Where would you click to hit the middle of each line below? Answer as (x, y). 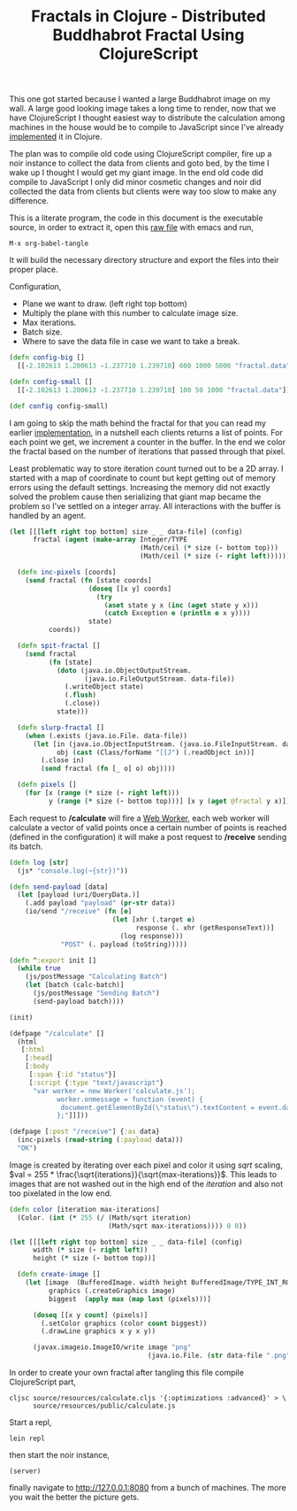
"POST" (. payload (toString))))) (124, 944)
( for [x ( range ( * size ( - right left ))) (102, 793)
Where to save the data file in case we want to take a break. (131, 342)
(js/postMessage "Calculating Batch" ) (96, 977)
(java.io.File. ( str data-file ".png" (219, 1356)
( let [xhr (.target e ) (154, 920)
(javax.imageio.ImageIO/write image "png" (112, 1347)
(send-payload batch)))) (78, 1001)
